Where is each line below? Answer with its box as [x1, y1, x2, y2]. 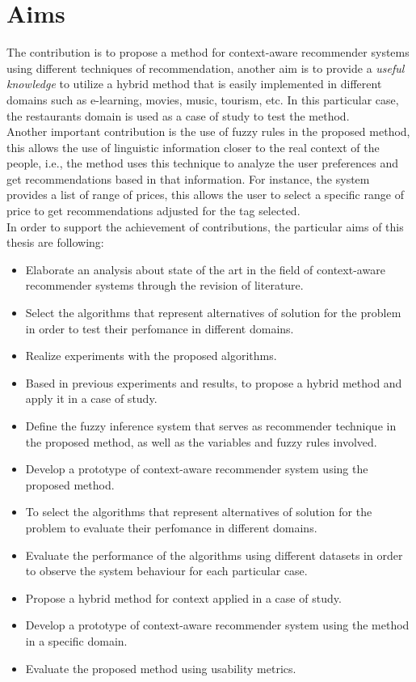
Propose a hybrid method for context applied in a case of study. [25, 589, 342, 606]
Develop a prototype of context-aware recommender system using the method [25, 616, 410, 633]
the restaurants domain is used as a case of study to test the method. [6, 107, 350, 124]
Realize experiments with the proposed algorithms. [25, 347, 277, 364]
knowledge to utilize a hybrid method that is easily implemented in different [6, 75, 382, 92]
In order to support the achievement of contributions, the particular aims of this [6, 218, 404, 235]
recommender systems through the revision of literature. [25, 277, 304, 294]
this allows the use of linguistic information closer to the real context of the [6, 138, 380, 155]
